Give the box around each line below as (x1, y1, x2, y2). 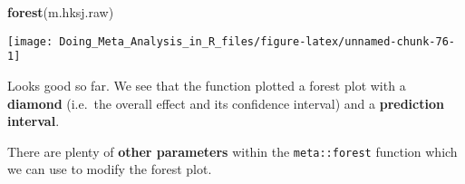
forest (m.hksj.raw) (7, 3, 114, 21)
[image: (7, 34, 53, 48)
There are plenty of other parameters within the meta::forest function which (7, 141, 458, 160)
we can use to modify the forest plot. (7, 160, 212, 179)
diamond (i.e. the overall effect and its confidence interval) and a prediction (7, 93, 444, 112)
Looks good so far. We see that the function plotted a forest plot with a (7, 75, 406, 94)
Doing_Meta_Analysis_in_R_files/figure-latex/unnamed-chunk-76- (59, 34, 455, 48)
